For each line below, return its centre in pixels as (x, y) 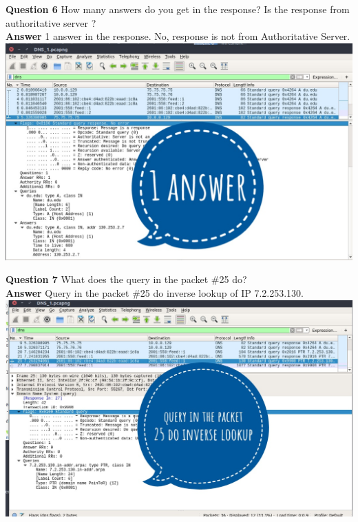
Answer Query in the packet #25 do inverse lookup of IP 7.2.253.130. (155, 292)
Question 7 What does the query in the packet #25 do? (126, 279)
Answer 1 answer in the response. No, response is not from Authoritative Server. (178, 36)
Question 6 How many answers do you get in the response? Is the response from (178, 9)
